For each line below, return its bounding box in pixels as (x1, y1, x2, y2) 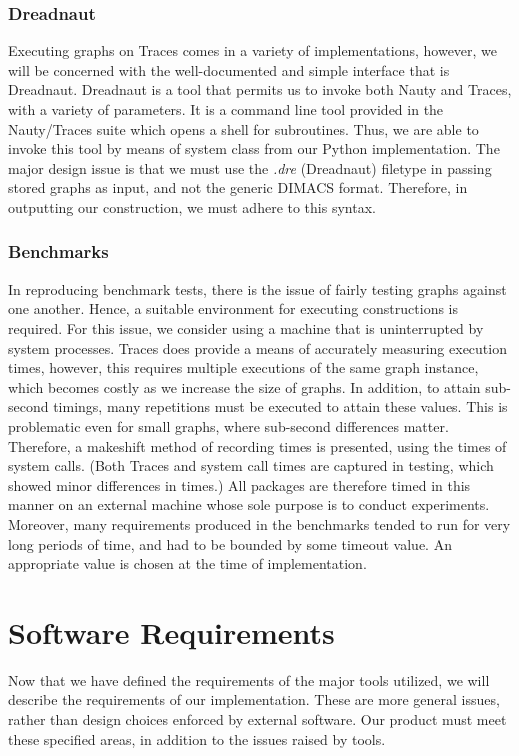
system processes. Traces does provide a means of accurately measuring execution (8, 337, 507, 358)
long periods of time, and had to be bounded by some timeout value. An (8, 533, 452, 554)
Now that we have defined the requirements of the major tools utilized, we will (8, 669, 490, 690)
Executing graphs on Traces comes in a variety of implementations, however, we (8, 40, 498, 61)
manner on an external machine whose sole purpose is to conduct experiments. (8, 494, 490, 515)
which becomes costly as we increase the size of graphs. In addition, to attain (8, 376, 481, 397)
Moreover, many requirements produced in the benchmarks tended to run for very (8, 513, 511, 534)
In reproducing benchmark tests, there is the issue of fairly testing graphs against (8, 278, 507, 299)
